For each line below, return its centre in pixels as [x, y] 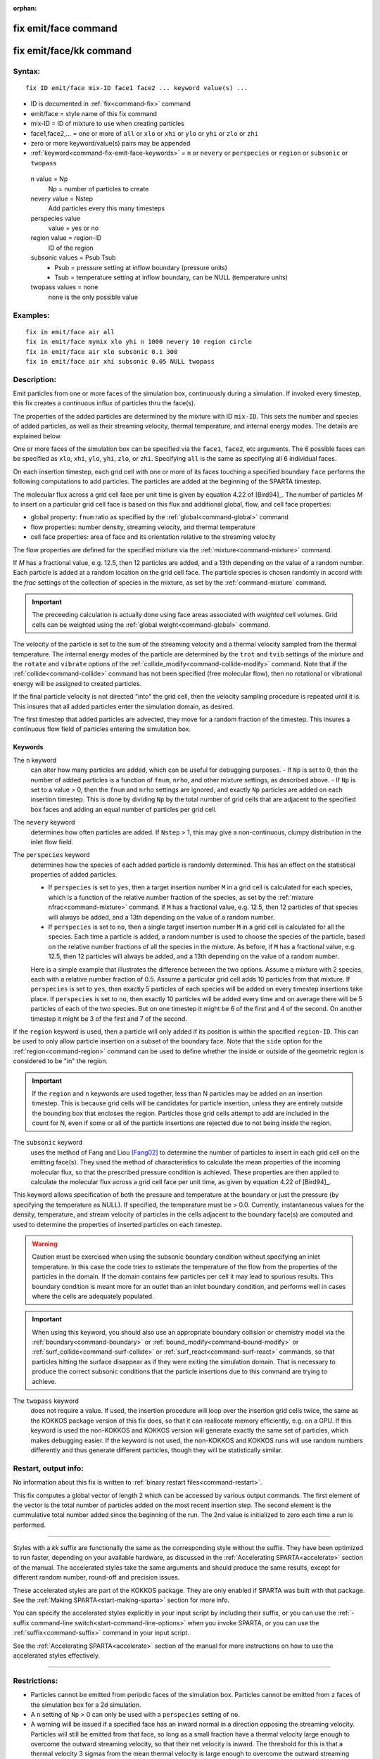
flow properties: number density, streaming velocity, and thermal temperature [143, 527]
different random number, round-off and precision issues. [96, 1577]
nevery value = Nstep [62, 198]
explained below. [38, 436]
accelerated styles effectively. [57, 1656]
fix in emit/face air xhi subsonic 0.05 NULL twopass [120, 361]
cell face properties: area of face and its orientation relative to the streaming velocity [153, 537]
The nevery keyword [44, 823]
